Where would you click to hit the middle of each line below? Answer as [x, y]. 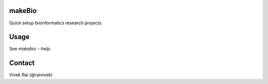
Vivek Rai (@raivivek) [31, 75]
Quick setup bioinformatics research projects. [56, 23]
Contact [22, 63]
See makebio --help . [30, 49]
